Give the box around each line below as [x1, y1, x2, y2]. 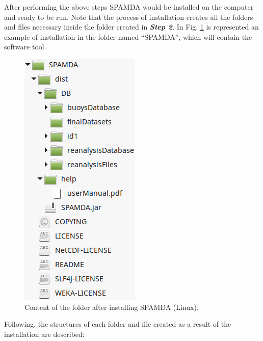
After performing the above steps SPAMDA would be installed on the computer [4, 2, 254, 12]
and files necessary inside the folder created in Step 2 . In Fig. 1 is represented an [4, 21, 259, 32]
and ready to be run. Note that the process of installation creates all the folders [4, 11, 253, 22]
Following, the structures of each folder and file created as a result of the [4, 319, 231, 329]
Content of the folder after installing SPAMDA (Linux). [24, 301, 199, 312]
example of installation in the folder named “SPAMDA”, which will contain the [4, 31, 252, 42]
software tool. [4, 41, 46, 52]
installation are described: [4, 328, 85, 339]
